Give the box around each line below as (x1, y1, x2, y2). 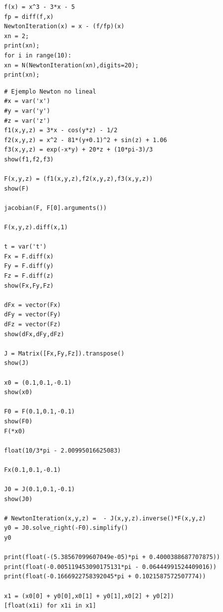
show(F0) (4, 417, 33, 425)
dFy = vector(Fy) (4, 311, 61, 318)
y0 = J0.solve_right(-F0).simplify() (4, 524, 128, 532)
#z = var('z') (4, 117, 50, 124)
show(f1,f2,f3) (4, 155, 54, 163)
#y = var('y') (4, 107, 50, 114)
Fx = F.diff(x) (4, 253, 54, 260)
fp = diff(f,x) (4, 13, 54, 20)
